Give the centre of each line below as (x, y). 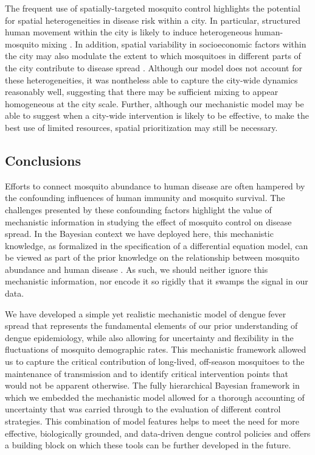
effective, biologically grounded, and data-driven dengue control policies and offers (158, 433)
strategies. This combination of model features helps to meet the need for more (152, 421)
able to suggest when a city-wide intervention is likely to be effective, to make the (157, 115)
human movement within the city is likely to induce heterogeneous (129, 32)
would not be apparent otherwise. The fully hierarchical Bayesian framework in (152, 385)
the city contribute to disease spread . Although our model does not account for (154, 67)
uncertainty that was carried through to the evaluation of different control (143, 409)
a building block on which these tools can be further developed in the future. (148, 445)
